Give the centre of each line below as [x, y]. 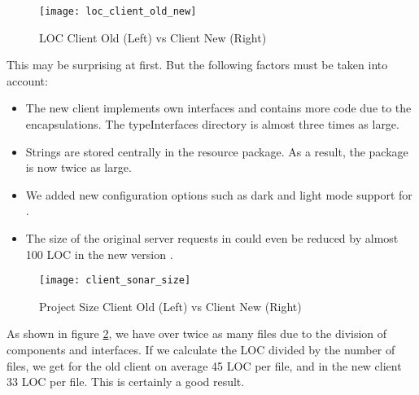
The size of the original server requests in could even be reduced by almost [212, 238]
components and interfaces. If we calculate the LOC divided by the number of [201, 350]
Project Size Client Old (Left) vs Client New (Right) [170, 306]
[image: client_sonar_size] [115, 281]
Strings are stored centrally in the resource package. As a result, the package [217, 151]
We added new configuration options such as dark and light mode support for [219, 194]
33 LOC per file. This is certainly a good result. [126, 382]
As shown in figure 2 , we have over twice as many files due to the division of [197, 334]
